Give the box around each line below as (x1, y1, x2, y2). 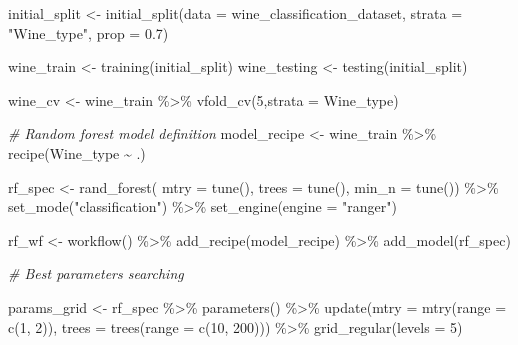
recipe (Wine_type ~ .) (8, 142, 146, 163)
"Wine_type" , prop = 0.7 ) (8, 22, 169, 43)
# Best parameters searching (8, 263, 184, 284)
